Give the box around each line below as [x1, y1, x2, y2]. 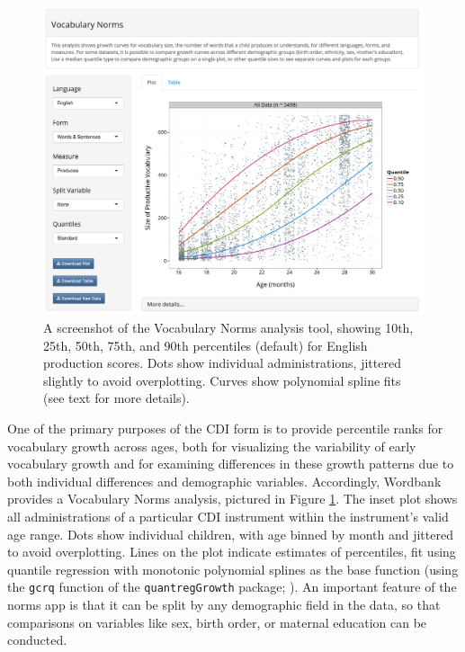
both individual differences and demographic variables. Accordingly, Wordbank [7, 471, 442, 490]
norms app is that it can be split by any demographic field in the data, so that [7, 594, 441, 613]
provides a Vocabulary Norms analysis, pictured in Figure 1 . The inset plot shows [7, 489, 458, 508]
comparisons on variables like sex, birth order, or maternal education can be [7, 612, 427, 631]
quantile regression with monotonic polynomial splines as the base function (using [7, 559, 459, 578]
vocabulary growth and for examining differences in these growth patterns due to [7, 454, 454, 473]
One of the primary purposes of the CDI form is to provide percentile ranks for [7, 418, 443, 437]
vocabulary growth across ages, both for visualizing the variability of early [7, 436, 416, 455]
